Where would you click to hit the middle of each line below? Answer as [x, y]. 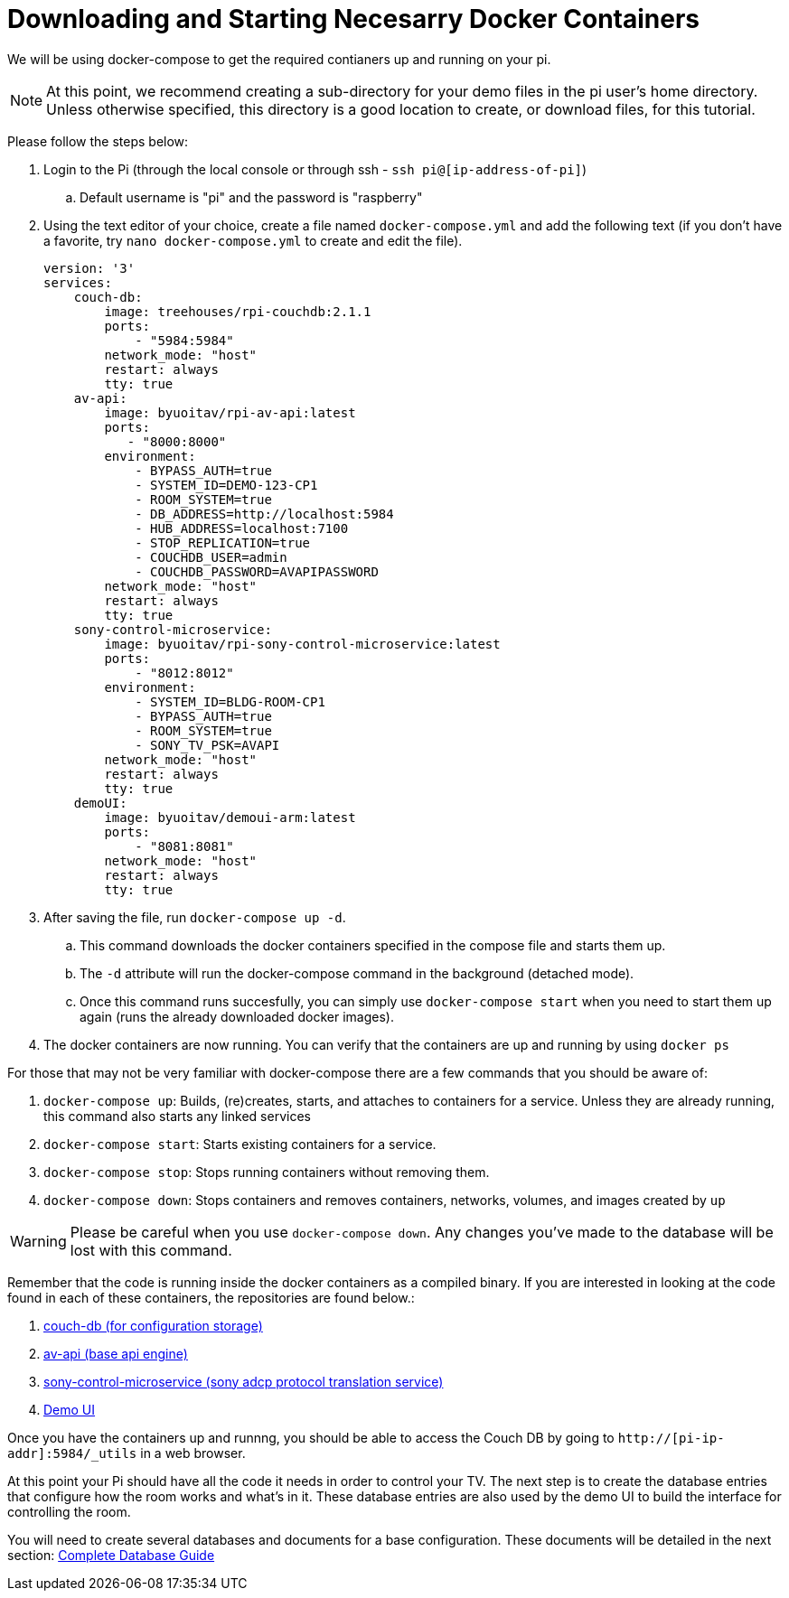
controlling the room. [69, 1511]
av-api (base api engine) [116, 1353]
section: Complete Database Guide [111, 1555]
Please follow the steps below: [98, 141]
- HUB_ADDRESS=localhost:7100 [242, 528]
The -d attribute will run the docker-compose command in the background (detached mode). [357, 973]
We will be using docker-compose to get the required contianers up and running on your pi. [279, 59]
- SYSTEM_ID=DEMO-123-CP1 [226, 485]
